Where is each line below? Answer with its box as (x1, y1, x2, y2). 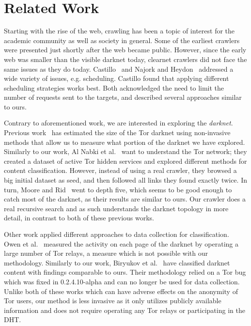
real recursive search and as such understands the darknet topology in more (4, 203, 229, 213)
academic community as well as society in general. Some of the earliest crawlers (4, 35, 240, 45)
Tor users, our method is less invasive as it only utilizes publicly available (4, 295, 221, 306)
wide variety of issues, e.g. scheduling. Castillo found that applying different (4, 73, 229, 83)
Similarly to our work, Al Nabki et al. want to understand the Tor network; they (4, 146, 247, 156)
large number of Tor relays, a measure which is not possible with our (4, 248, 208, 258)
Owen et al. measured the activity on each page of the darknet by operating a (4, 238, 238, 248)
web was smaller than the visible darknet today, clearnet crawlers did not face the (4, 54, 247, 64)
